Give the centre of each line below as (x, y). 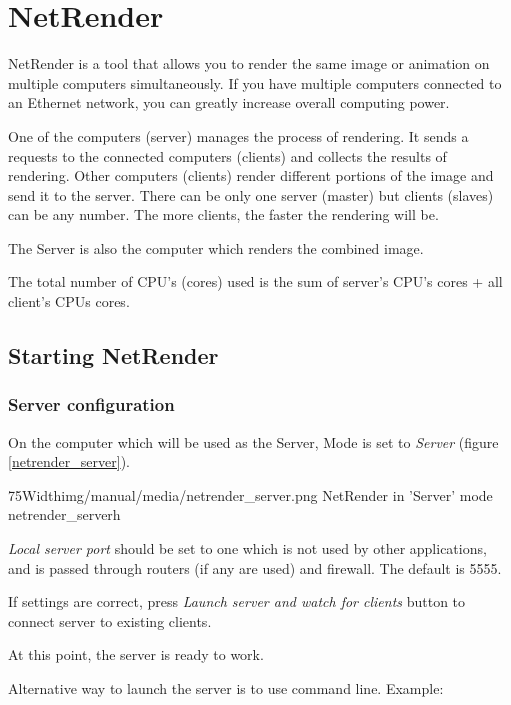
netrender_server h (64, 514)
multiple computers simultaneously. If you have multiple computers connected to (255, 82)
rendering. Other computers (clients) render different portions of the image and (251, 175)
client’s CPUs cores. (69, 301)
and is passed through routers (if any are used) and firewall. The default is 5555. (255, 567)
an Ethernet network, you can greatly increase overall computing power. (229, 102)
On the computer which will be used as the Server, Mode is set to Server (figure (253, 441)
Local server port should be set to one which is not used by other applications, (247, 548)
